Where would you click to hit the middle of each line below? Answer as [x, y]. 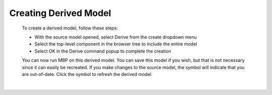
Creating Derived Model [60, 13]
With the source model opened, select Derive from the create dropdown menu [116, 37]
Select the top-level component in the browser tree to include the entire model [116, 44]
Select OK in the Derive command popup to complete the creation [103, 51]
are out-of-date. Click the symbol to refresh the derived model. [87, 74]
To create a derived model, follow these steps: [70, 28]
